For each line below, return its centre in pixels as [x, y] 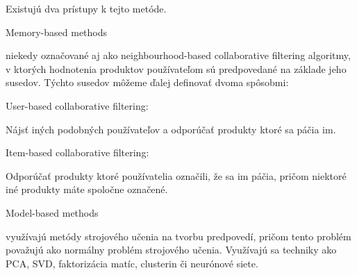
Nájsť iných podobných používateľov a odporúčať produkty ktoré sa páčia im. [171, 129]
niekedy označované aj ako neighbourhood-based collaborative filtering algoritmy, [178, 55]
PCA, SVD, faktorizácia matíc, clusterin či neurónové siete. [132, 263]
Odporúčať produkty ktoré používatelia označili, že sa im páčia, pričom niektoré [176, 175]
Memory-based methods [57, 32]
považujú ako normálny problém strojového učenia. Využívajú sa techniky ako [171, 250]
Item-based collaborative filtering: [77, 152]
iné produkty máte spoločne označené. [87, 189]
